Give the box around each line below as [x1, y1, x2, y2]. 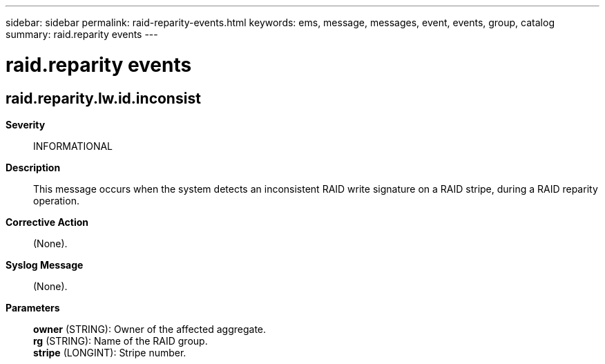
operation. [33, 194, 79, 207]
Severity [6, 118, 46, 131]
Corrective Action [6, 215, 88, 228]
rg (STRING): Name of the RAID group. [33, 334, 208, 347]
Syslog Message [6, 258, 84, 271]
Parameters [6, 301, 60, 314]
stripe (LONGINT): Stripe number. [33, 346, 186, 358]
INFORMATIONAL [33, 140, 113, 152]
